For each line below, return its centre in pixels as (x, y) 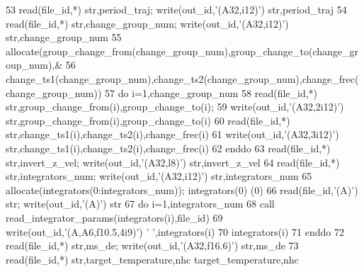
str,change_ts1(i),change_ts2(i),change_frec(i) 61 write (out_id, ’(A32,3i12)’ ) (172, 134)
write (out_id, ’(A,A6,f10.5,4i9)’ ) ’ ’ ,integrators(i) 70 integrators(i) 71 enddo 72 (175, 231)
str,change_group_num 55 (64, 37)
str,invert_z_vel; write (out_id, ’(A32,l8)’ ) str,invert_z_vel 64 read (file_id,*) (173, 162)
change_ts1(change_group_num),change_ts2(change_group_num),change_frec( (182, 78)
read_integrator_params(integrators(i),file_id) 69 (114, 217)
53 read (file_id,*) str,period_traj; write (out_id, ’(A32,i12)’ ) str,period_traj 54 (176, 9)
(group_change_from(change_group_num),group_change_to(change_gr (199, 51)
